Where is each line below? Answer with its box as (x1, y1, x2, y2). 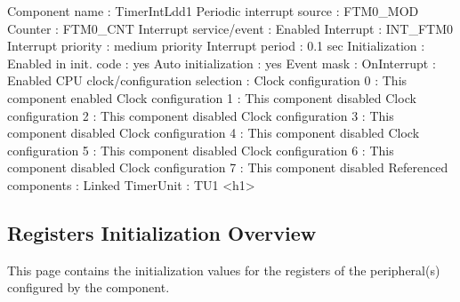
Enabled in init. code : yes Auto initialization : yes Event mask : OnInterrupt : (7, 53, 436, 72)
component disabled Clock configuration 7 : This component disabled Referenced (7, 158, 448, 177)
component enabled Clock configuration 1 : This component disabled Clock (7, 88, 416, 107)
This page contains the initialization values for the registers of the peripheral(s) (7, 260, 440, 279)
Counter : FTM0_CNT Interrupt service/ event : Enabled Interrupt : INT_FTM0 (7, 19, 454, 37)
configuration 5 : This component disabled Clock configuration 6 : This (7, 140, 394, 159)
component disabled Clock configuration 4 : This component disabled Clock (7, 123, 420, 142)
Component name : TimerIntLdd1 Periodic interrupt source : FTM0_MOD (7, 2, 419, 20)
